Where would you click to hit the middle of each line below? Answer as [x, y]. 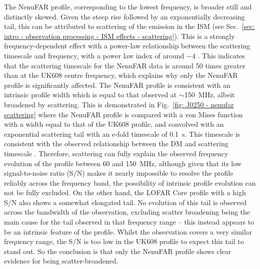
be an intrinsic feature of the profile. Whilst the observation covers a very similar [128, 231]
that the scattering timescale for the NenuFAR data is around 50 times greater [125, 65]
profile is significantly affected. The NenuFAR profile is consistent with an [117, 85]
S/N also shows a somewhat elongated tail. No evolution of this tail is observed [125, 202]
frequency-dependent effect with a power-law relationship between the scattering [127, 46]
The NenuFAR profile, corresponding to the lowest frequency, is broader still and [128, 6]
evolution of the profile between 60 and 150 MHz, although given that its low [123, 163]
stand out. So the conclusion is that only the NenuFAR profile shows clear [118, 251]
